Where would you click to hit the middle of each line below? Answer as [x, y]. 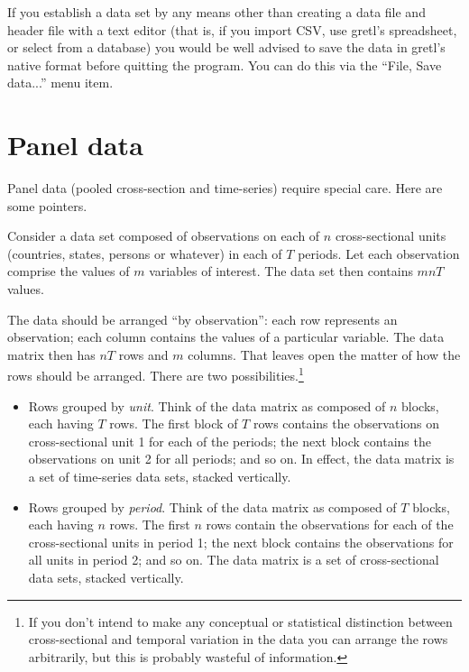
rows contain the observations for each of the [330, 525]
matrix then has [51, 354]
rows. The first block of [174, 423]
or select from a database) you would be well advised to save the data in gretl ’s [226, 47]
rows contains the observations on [346, 423]
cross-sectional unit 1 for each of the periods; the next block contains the [230, 441]
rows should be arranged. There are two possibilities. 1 [156, 374]
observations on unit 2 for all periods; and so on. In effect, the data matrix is [241, 459]
